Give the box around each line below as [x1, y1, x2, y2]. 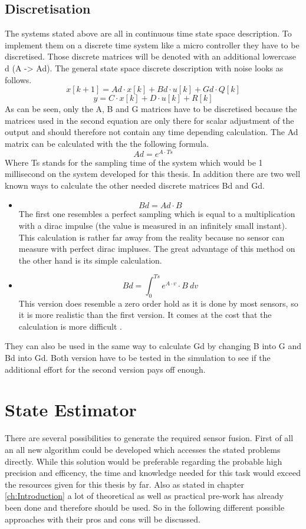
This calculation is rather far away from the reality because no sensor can [18, 231, 285, 243]
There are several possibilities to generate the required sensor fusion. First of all [5, 432, 294, 444]
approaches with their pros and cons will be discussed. [5, 512, 200, 525]
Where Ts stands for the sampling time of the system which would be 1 [5, 156, 263, 168]
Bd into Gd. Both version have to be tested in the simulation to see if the [5, 351, 271, 364]
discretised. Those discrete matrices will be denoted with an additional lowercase [5, 50, 297, 63]
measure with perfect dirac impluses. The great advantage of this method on [18, 242, 295, 255]
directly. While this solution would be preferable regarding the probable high [5, 455, 282, 467]
